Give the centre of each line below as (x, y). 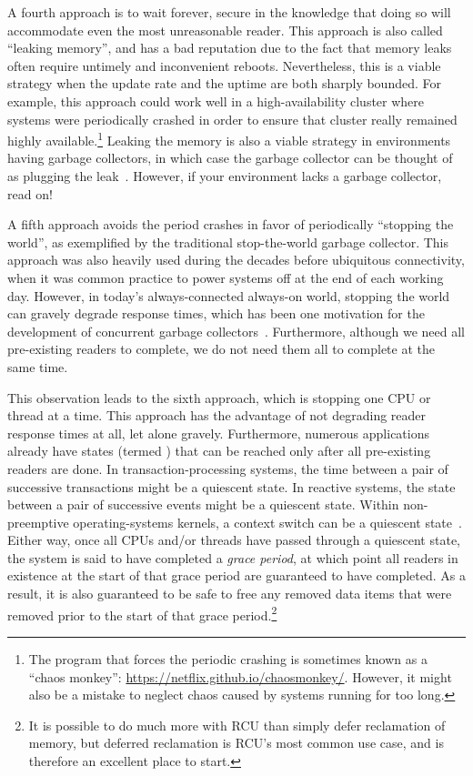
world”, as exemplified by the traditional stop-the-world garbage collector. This (228, 242)
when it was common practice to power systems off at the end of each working (226, 277)
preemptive (38, 522)
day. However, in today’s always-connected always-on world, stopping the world (229, 295)
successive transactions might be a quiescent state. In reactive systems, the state (231, 486)
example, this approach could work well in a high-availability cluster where (216, 101)
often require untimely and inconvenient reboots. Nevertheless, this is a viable (224, 65)
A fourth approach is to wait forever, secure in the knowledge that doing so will (229, 12)
